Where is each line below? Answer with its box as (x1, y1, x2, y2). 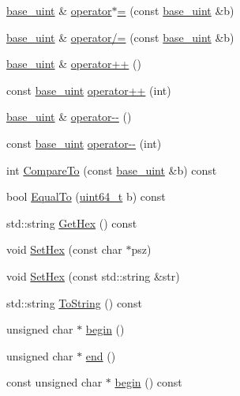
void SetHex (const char (6, 241, 122, 258)
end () (85, 347, 116, 364)
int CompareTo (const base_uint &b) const (6, 161, 217, 178)
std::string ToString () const (6, 294, 142, 311)
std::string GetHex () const (6, 214, 137, 231)
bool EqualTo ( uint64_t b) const (6, 188, 166, 205)
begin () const (114, 374, 182, 390)
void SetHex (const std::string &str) (6, 267, 180, 284)
